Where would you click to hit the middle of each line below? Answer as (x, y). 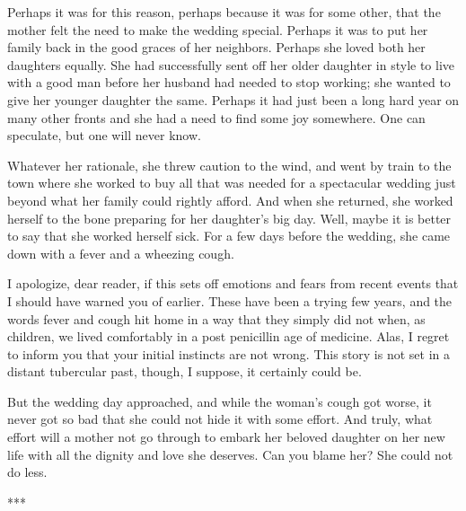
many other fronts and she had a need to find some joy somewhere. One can (216, 117)
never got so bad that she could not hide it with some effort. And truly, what (220, 419)
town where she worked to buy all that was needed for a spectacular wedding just (232, 183)
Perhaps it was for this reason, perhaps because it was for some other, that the (224, 12)
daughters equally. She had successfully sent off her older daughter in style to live (231, 64)
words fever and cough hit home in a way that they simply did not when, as (216, 318)
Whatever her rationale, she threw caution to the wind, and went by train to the (229, 165)
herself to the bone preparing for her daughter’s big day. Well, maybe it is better (229, 218)
